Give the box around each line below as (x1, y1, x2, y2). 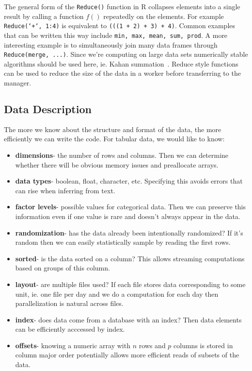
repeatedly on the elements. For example (103, 11, 224, 21)
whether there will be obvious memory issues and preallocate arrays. (15, 159, 219, 169)
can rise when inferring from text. (15, 185, 115, 195)
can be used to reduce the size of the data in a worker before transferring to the (4, 68, 241, 78)
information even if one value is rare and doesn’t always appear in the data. (15, 211, 240, 221)
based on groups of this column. (15, 263, 110, 273)
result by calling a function (4, 11, 84, 21)
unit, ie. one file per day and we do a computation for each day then (15, 288, 219, 299)
